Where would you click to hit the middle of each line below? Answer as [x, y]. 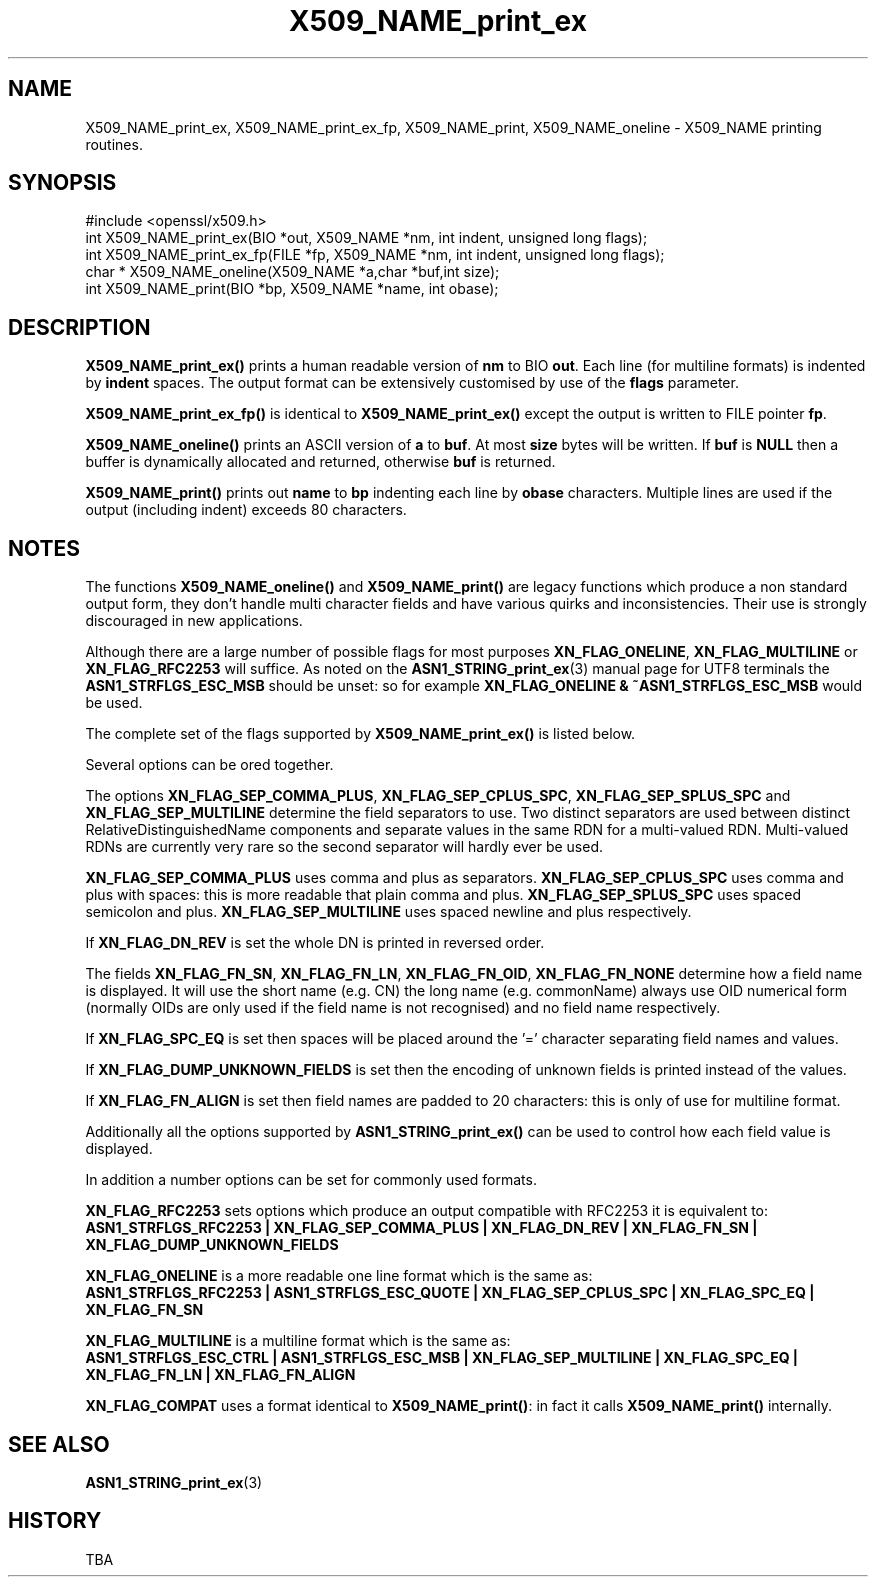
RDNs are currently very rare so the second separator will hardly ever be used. [344, 847]
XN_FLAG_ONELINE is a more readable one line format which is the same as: [339, 1276]
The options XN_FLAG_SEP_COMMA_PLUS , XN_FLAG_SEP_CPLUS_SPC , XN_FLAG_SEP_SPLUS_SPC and [438, 796]
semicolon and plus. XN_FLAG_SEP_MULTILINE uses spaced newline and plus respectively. [388, 912]
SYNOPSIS [62, 183]
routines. [114, 144]
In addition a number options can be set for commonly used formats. [311, 1180]
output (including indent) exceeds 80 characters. [246, 510]
